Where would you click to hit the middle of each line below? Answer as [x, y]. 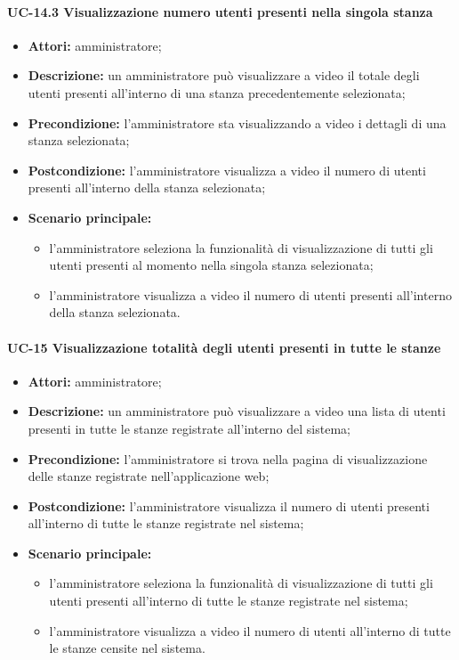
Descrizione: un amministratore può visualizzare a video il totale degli [224, 75]
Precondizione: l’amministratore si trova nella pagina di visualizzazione [228, 458]
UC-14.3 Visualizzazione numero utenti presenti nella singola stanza [220, 11]
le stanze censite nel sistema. [127, 648]
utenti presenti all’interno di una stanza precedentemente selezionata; [217, 92]
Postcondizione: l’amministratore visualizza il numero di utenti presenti [229, 505]
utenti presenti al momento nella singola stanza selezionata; [211, 265]
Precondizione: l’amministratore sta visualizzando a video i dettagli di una [237, 122]
